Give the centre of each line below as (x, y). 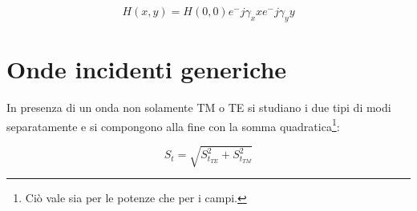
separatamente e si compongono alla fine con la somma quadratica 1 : (173, 125)
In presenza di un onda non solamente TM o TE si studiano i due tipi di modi (199, 107)
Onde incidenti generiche (147, 68)
